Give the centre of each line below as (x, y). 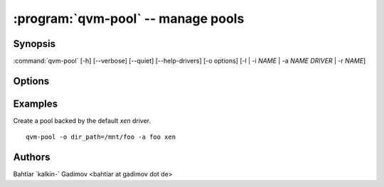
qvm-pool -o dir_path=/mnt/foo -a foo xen (101, 137)
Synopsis (34, 44)
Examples (36, 103)
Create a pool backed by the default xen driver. (82, 120)
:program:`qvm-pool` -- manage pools (129, 18)
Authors (32, 157)
